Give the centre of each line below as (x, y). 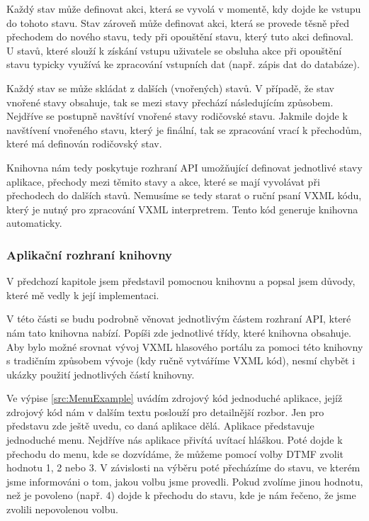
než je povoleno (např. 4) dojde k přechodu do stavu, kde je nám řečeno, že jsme (181, 495)
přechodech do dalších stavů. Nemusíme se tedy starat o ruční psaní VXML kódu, (184, 195)
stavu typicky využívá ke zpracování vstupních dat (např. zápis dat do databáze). (183, 64)
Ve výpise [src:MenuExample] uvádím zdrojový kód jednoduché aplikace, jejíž (175, 398)
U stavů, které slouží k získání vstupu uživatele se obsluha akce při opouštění (174, 50)
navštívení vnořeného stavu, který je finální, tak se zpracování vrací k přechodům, (184, 129)
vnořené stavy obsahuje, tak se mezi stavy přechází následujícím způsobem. (170, 102)
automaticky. (34, 223)
